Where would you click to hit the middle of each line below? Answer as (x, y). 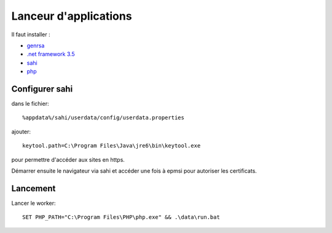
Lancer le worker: (34, 203)
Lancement (34, 188)
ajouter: (21, 132)
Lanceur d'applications (72, 16)
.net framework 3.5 (51, 54)
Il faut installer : (31, 34)
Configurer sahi (42, 89)
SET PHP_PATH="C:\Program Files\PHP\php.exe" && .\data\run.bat (121, 217)
